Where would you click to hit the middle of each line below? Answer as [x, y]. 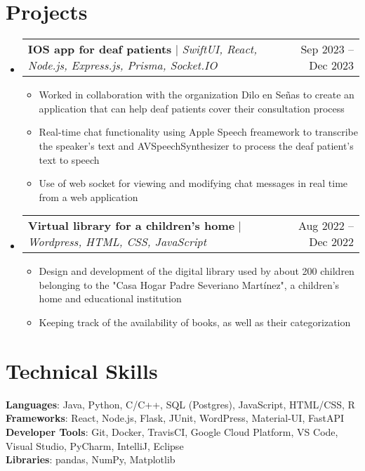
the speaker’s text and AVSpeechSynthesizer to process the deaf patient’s [196, 145]
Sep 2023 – [327, 49]
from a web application [88, 196]
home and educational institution [110, 298]
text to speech [69, 159]
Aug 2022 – [326, 226]
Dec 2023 [331, 65]
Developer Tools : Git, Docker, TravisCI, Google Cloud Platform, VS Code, [172, 431]
